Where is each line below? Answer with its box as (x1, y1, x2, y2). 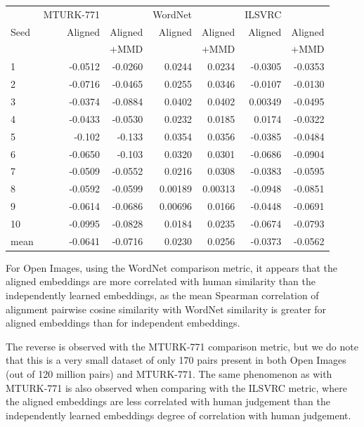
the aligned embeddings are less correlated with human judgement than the (6, 394, 330, 409)
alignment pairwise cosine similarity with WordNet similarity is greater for (6, 301, 327, 316)
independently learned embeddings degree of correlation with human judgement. (6, 407, 351, 422)
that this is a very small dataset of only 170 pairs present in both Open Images (6, 353, 346, 367)
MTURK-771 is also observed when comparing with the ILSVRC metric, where (6, 380, 347, 395)
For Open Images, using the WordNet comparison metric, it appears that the (6, 260, 338, 275)
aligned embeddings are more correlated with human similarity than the (6, 274, 316, 289)
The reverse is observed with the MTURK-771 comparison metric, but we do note (6, 339, 358, 353)
